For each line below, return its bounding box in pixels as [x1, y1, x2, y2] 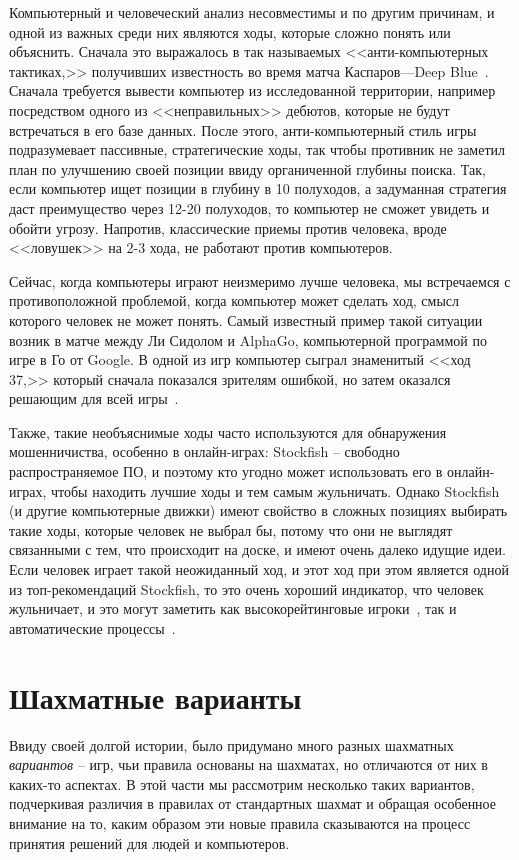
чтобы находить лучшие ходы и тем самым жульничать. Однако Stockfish [51, 480, 500, 501]
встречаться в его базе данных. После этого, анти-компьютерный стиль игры [9, 119, 477, 140]
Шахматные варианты [9, 676, 302, 717]
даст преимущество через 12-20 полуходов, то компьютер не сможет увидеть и [9, 197, 490, 218]
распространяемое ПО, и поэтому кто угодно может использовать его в [9, 461, 443, 482]
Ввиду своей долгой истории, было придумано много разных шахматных [9, 734, 454, 755]
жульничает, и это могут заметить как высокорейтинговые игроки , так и [9, 598, 457, 619]
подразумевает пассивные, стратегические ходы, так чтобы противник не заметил [9, 139, 506, 160]
